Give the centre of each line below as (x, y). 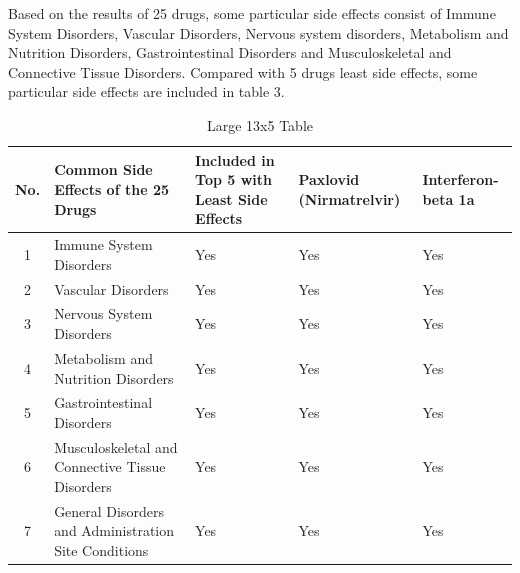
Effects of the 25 (111, 188)
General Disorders (109, 510)
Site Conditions (101, 550)
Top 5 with (233, 179)
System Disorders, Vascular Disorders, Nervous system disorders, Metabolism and (258, 32)
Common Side (103, 169)
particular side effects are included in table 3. (146, 91)
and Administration (114, 530)
